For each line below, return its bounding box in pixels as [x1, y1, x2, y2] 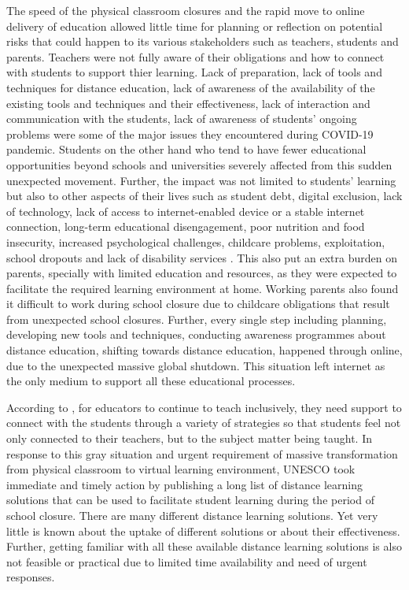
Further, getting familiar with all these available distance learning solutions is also [6, 538, 402, 555]
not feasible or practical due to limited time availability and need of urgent [6, 553, 367, 570]
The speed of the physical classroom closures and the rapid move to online [6, 2, 365, 18]
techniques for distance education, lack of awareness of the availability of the [6, 79, 375, 95]
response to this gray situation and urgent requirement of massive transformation [6, 445, 398, 462]
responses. [6, 569, 55, 585]
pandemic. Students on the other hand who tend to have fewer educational [6, 141, 367, 158]
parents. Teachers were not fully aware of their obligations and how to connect [6, 48, 385, 65]
